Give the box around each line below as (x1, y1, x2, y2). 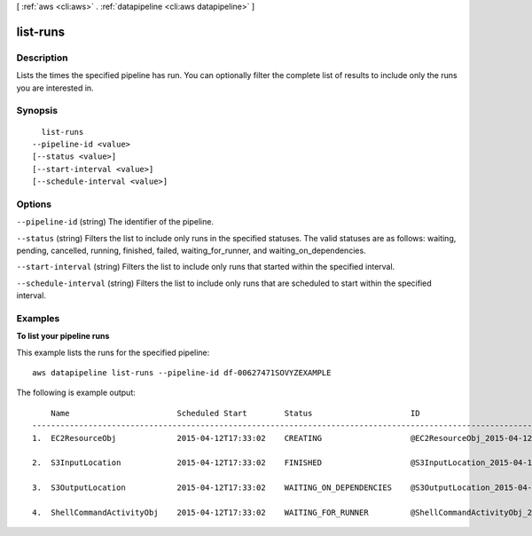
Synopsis (16, 105, 58, 117)
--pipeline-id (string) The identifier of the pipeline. (16, 217, 215, 227)
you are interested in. (16, 83, 94, 93)
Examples (16, 311, 60, 324)
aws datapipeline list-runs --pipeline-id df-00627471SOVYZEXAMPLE (32, 368, 332, 378)
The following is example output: (16, 387, 137, 398)
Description (16, 51, 68, 64)
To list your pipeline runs (16, 331, 110, 342)
